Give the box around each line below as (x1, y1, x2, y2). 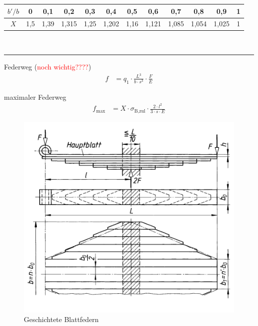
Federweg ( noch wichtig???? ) (4, 62, 91, 72)
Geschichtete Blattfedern (24, 314, 99, 325)
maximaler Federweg (4, 91, 66, 102)
